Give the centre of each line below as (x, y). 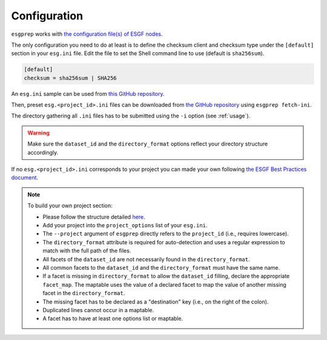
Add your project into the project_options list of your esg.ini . (125, 225)
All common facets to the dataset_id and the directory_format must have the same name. (161, 267)
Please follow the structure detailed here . (94, 217)
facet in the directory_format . (84, 293)
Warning (38, 133)
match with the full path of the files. (87, 251)
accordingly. (43, 152)
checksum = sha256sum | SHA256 (71, 78)
